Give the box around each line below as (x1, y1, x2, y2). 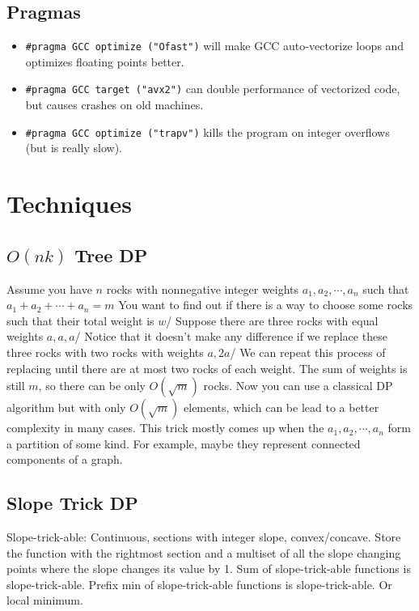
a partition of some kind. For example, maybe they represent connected (6, 435, 361, 452)
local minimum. (6, 592, 83, 609)
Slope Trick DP (6, 490, 138, 516)
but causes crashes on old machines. (25, 96, 204, 113)
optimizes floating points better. (25, 53, 184, 70)
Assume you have (6, 280, 92, 297)
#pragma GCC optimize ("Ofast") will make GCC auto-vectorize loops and (25, 37, 404, 54)
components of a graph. (6, 451, 123, 468)
